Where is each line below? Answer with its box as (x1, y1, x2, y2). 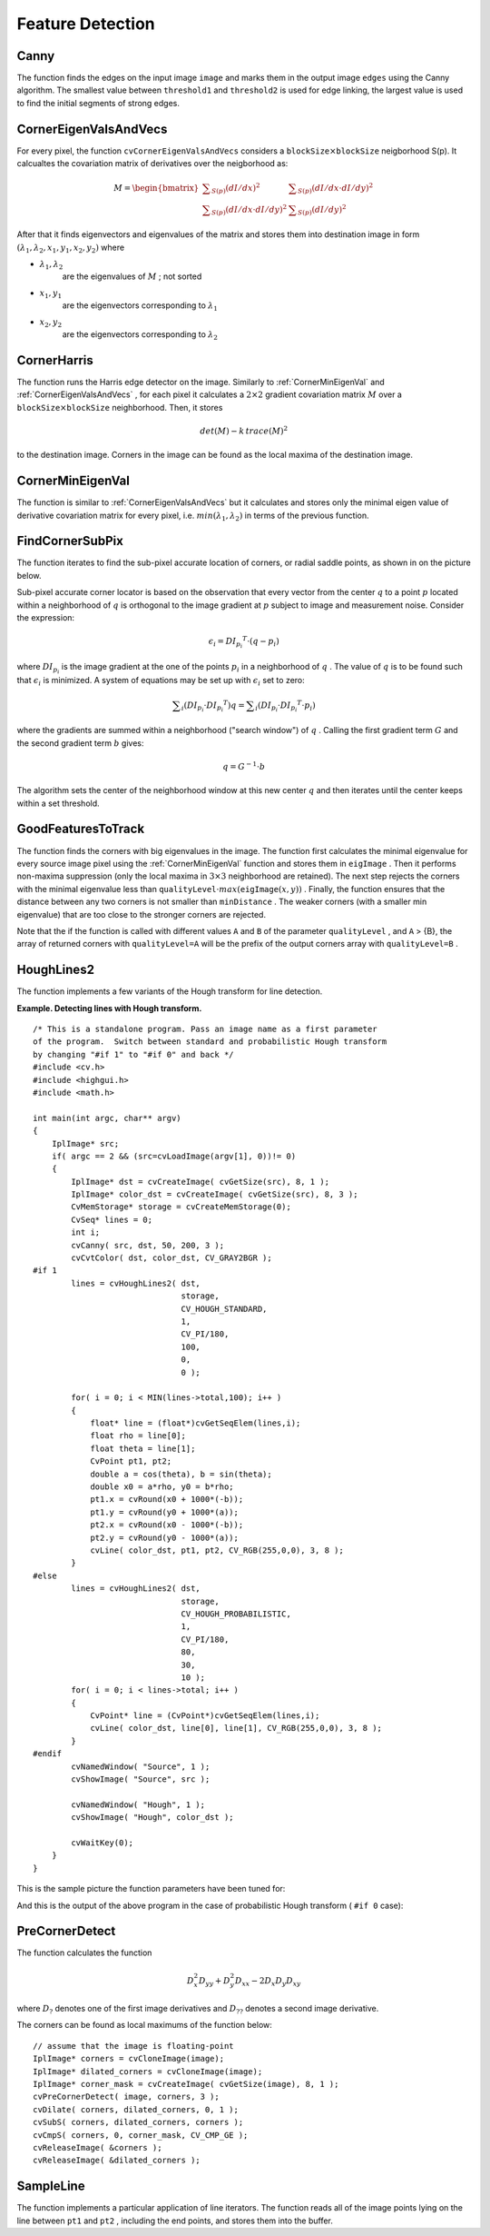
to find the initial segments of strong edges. (16, 97, 181, 108)
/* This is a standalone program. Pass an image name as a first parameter (33, 1023, 377, 1034)
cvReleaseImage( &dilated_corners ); (33, 2155, 201, 2166)
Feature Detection (16, 14, 156, 34)
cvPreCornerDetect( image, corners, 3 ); (33, 2092, 220, 2102)
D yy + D (198, 1975, 230, 1988)
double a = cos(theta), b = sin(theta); (90, 1468, 272, 1479)
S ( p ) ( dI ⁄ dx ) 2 (211, 182, 260, 195)
